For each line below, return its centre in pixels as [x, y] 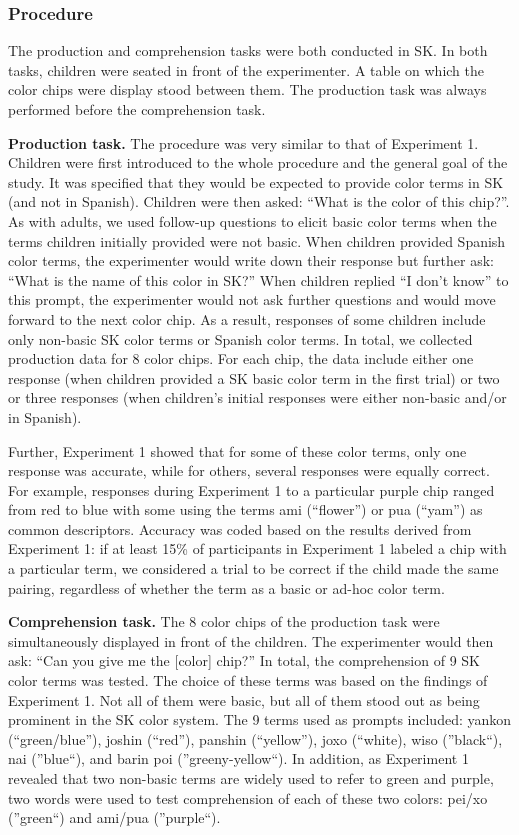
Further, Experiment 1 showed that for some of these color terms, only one [237, 450]
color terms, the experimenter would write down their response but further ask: [251, 260]
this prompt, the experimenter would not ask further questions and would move [252, 299]
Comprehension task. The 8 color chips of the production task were [224, 621]
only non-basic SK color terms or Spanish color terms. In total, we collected [240, 338]
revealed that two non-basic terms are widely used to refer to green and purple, [251, 778]
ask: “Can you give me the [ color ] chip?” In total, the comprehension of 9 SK [244, 660]
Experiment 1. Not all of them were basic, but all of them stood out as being [244, 699]
